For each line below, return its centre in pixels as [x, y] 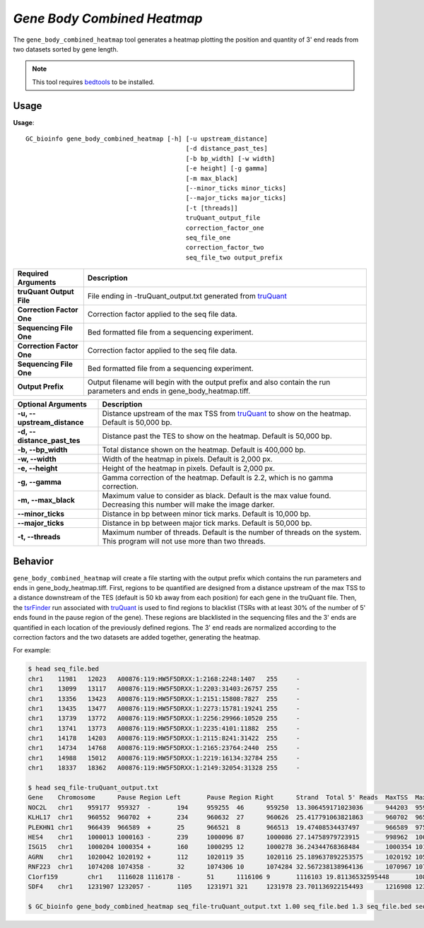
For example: [32, 650]
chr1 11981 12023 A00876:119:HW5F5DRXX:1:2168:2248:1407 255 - [164, 679]
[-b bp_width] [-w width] [230, 158]
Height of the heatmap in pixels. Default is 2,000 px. [189, 469]
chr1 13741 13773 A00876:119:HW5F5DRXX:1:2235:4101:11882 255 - [164, 728]
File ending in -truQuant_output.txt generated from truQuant [187, 296]
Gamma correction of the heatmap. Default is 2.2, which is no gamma [218, 478]
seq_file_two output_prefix [234, 257]
